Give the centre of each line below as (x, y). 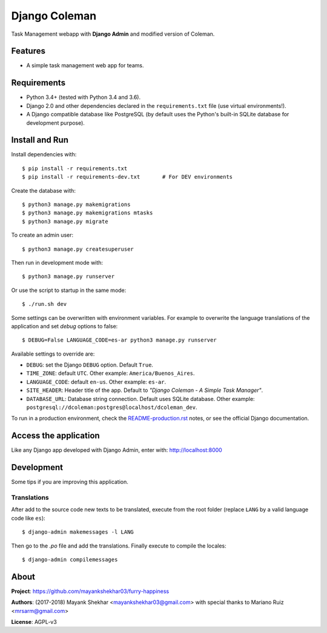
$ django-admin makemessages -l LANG (78, 532)
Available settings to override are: (53, 354)
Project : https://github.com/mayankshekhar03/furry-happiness (90, 591)
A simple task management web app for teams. (85, 65)
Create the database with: (43, 190)
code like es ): (28, 518)
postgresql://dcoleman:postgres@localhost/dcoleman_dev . (112, 407)
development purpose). (55, 123)
